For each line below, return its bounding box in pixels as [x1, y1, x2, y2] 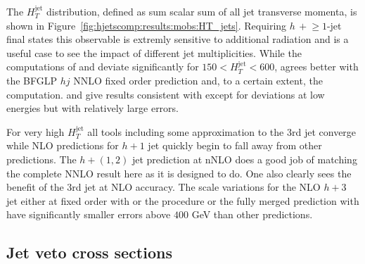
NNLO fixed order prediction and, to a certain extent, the [73, 73, 323, 87]
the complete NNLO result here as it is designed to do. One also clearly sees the [6, 165, 352, 180]
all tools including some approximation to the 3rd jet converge [87, 124, 357, 139]
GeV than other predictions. [191, 207, 313, 222]
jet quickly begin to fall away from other [148, 138, 322, 153]
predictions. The [6, 151, 77, 166]
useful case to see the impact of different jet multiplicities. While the [6, 45, 302, 60]
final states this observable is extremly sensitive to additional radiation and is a [6, 32, 349, 46]
